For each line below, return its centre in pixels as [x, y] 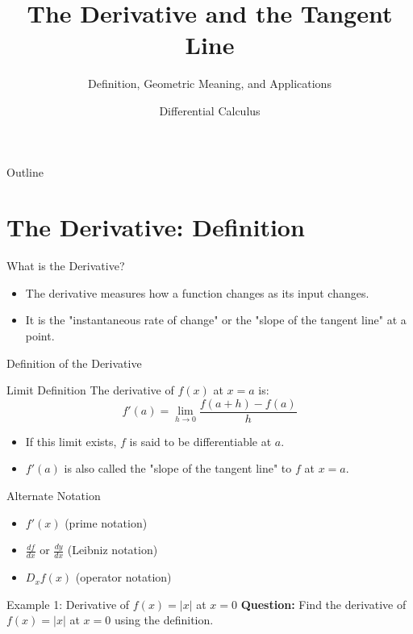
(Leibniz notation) [113, 550]
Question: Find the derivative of [323, 604]
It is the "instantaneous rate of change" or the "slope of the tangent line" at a [216, 320]
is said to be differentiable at [200, 441]
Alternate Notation [54, 496]
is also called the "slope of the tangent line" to [178, 468]
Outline [25, 171]
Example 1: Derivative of [68, 604]
